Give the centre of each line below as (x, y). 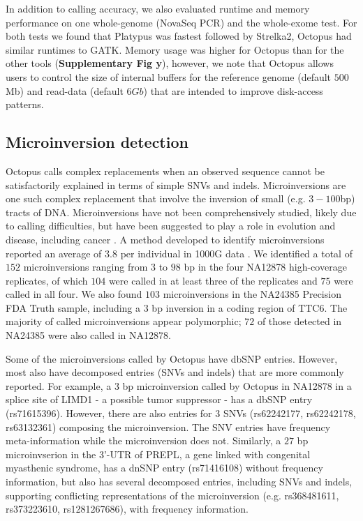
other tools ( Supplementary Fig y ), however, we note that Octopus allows (170, 63)
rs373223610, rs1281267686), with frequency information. (127, 509)
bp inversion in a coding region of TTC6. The (250, 307)
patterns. (25, 104)
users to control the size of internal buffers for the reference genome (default (169, 76)
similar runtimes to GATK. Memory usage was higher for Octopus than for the (175, 49)
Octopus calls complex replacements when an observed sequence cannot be (165, 171)
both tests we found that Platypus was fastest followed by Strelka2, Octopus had (179, 36)
